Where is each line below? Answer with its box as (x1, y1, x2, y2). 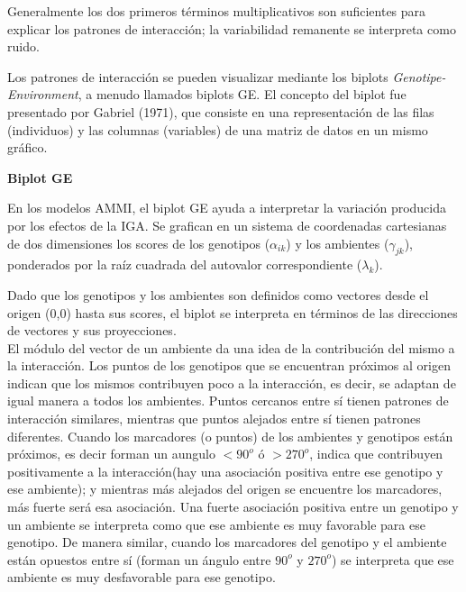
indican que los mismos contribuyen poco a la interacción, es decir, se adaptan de (7, 373, 456, 392)
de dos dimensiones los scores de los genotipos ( (7, 233, 270, 252)
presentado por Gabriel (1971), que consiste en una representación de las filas (7, 102, 434, 121)
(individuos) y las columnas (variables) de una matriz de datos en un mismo (7, 120, 428, 139)
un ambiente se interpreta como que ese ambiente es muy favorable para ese (7, 515, 425, 533)
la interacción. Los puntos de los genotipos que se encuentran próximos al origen (7, 356, 451, 375)
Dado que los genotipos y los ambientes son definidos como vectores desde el (7, 285, 429, 304)
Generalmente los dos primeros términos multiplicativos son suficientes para (7, 2, 426, 20)
